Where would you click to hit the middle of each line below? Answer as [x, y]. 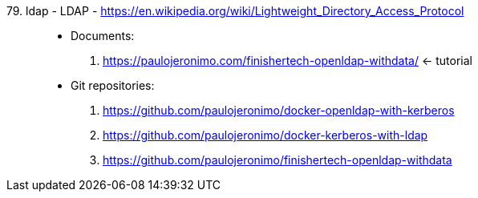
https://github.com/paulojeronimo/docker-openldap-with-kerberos [279, 110]
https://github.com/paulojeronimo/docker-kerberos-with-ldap [265, 135]
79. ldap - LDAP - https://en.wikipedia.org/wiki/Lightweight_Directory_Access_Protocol [235, 11]
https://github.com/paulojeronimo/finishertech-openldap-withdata [277, 160]
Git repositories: [113, 85]
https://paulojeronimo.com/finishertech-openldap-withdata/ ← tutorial [288, 61]
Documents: [103, 36]
